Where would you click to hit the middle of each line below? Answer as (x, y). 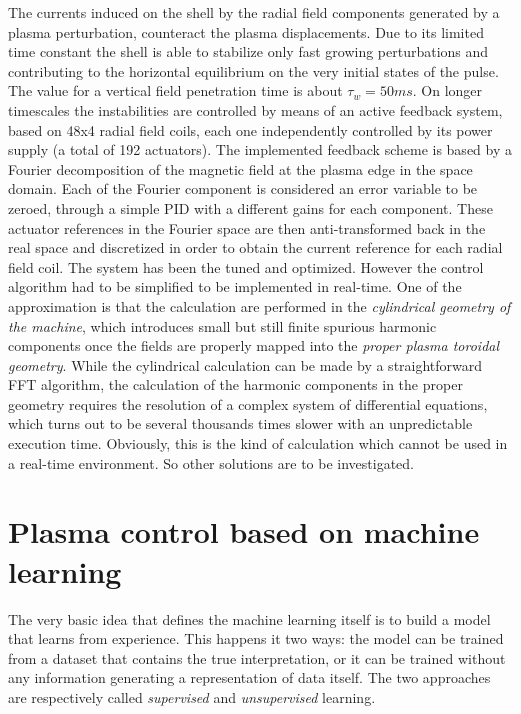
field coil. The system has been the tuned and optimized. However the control (246, 266)
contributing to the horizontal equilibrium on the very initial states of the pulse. (253, 70)
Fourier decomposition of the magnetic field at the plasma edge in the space (240, 168)
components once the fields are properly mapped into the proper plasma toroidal (254, 345)
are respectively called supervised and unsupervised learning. (192, 696)
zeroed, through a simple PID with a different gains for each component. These (250, 207)
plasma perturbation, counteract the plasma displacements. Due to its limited (246, 31)
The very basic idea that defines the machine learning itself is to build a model (249, 618)
